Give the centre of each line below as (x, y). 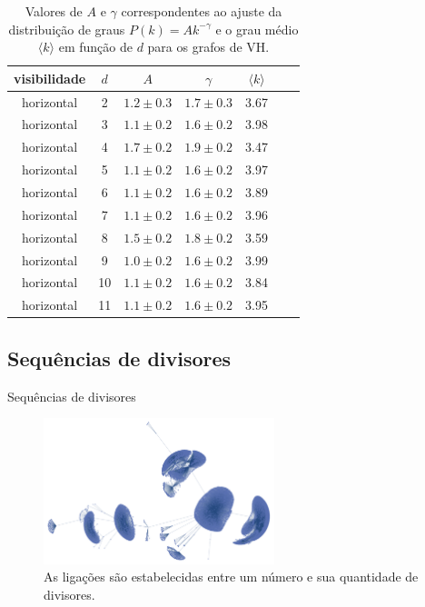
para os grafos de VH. (208, 47)
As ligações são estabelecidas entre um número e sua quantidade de (231, 577)
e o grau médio (257, 29)
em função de (95, 47)
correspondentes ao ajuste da (202, 11)
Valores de (54, 11)
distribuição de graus (67, 29)
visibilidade (50, 78)
